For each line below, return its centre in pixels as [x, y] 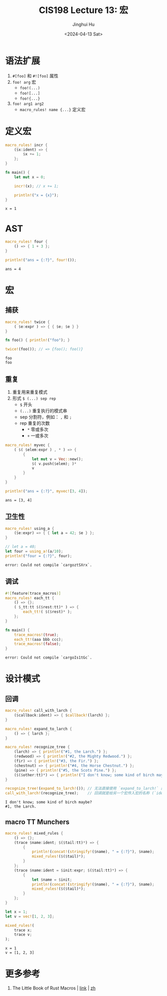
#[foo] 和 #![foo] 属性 [35, 76]
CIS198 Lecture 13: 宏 [83, 10]
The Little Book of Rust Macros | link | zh [54, 988]
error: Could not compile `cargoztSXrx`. [49, 565]
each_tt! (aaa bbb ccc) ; [39, 639]
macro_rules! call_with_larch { [39, 711]
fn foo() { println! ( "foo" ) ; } [38, 340]
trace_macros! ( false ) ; [38, 644]
